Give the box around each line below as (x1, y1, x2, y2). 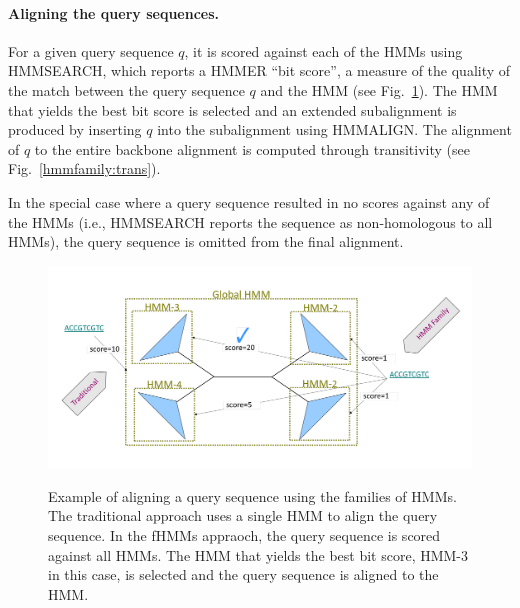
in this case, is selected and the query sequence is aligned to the (48, 564, 439, 585)
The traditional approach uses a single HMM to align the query (48, 505, 438, 526)
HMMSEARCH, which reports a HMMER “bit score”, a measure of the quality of (8, 60, 511, 81)
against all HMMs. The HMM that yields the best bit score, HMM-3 (48, 544, 469, 565)
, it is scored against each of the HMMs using (184, 40, 463, 61)
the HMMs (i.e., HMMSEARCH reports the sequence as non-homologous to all (8, 211, 493, 232)
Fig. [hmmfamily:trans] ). (8, 158, 161, 179)
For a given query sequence (8, 40, 174, 61)
